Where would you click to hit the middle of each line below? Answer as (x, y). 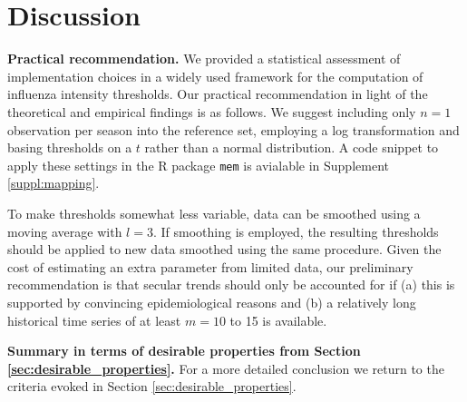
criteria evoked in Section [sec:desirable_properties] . (152, 386)
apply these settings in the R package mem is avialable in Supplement (198, 165)
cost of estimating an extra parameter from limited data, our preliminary (210, 266)
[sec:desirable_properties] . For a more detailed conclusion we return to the (226, 368)
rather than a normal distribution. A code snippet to (292, 147)
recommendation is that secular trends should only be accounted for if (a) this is (231, 284)
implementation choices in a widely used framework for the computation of (215, 76)
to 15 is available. (278, 320)
